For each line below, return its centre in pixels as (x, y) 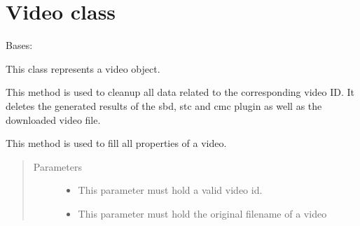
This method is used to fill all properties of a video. (116, 143)
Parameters (57, 166)
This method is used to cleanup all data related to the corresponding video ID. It (180, 92)
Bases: (19, 45)
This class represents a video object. (83, 68)
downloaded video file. (53, 119)
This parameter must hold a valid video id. (170, 190)
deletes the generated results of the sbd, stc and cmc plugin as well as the (164, 105)
